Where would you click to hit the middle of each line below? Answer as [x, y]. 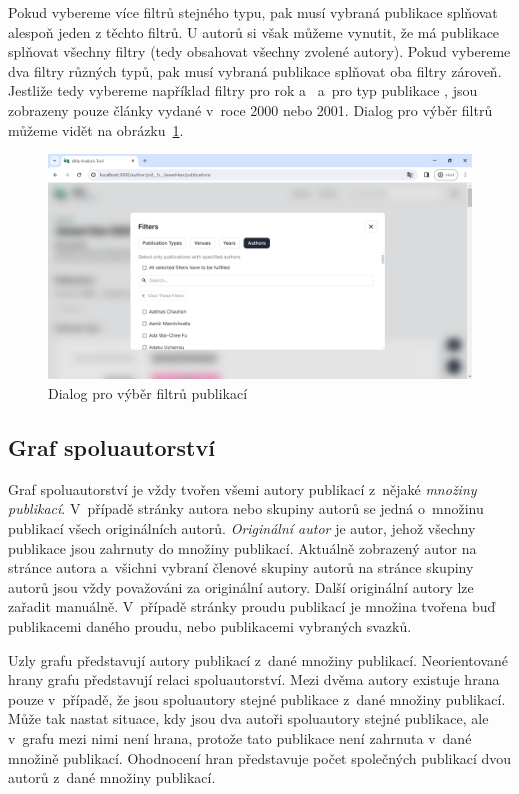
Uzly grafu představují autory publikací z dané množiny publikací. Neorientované [258, 659]
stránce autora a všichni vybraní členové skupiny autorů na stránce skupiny [241, 567]
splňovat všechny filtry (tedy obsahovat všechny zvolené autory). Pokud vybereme [259, 51]
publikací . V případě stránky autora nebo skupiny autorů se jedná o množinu [246, 508]
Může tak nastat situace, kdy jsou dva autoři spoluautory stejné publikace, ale [248, 718]
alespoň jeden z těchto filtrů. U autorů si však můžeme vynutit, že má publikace [254, 31]
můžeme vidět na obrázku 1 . [96, 129]
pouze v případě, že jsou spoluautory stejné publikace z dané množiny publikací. [257, 698]
